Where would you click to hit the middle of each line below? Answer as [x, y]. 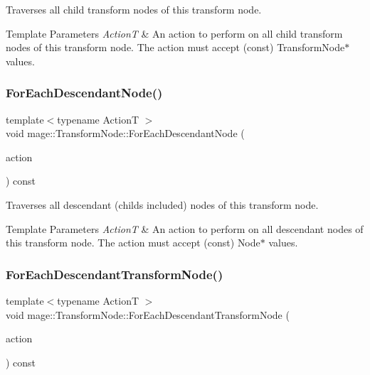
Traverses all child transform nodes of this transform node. [134, 9]
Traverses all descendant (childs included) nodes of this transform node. [162, 204]
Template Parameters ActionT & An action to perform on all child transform [174, 33]
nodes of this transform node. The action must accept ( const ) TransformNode [175, 47]
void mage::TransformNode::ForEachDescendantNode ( [125, 133]
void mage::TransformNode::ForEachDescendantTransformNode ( [148, 314]
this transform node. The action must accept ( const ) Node [133, 243]
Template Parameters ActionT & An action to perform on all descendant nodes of [185, 228]
